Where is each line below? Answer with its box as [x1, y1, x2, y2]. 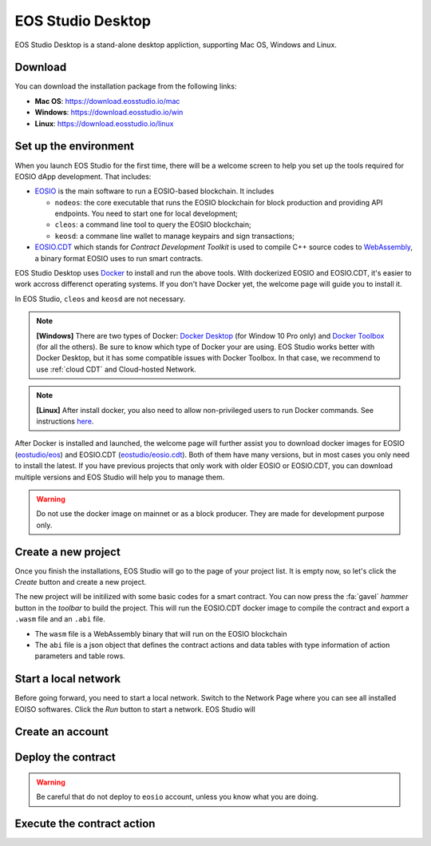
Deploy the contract [14, 751, 116, 765]
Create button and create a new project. [14, 577, 147, 586]
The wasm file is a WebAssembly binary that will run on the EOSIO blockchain [34, 629, 287, 638]
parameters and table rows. [34, 651, 125, 661]
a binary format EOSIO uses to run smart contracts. [34, 253, 204, 263]
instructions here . [36, 416, 94, 426]
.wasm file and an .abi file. [14, 614, 105, 624]
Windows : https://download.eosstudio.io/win [34, 108, 184, 117]
